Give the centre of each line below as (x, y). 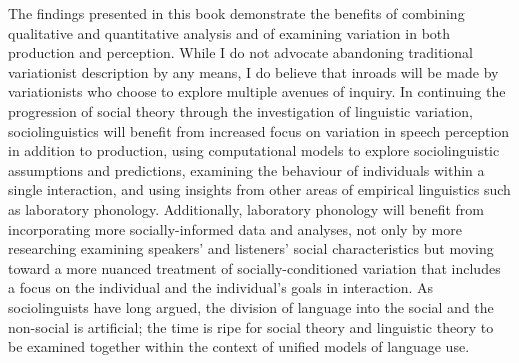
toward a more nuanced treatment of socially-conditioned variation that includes (254, 267)
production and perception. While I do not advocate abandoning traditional (240, 52)
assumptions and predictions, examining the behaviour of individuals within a (246, 169)
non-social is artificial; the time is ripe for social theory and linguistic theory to (251, 326)
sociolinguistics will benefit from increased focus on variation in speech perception (259, 130)
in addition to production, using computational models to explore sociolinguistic (254, 150)
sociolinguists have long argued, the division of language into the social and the (251, 306)
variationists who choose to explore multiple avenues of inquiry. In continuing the (257, 91)
